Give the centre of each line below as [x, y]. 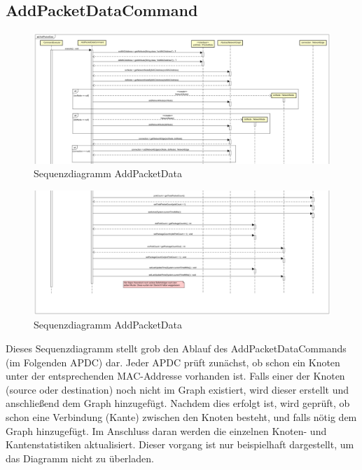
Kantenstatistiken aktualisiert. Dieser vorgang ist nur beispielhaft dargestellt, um [180, 444]
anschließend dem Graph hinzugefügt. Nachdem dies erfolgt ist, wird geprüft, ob [178, 403]
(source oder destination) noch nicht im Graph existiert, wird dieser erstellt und [177, 389]
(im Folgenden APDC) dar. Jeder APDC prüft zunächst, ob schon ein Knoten [173, 362]
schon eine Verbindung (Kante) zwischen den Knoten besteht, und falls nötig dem [181, 416]
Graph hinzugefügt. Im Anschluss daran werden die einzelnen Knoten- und [166, 430]
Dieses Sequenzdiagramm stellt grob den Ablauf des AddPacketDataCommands [176, 348]
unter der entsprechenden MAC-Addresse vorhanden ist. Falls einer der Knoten [175, 376]
